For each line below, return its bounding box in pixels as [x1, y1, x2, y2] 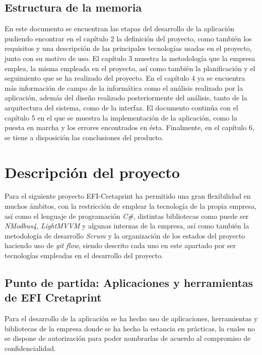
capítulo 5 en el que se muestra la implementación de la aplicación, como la [5, 112, 237, 123]
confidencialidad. [5, 342, 56, 353]
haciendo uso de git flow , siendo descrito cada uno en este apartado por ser [5, 240, 236, 251]
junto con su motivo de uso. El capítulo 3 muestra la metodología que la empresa [5, 52, 255, 63]
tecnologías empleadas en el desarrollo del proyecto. [5, 250, 163, 261]
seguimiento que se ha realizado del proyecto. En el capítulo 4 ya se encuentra [5, 73, 245, 83]
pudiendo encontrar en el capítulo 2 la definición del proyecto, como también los [5, 33, 252, 43]
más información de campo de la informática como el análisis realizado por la [5, 82, 243, 93]
